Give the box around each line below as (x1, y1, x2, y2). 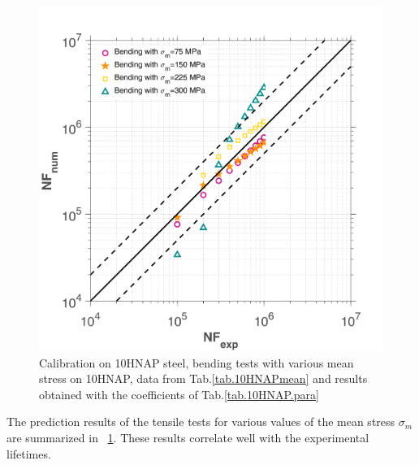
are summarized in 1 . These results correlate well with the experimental (6, 428, 369, 445)
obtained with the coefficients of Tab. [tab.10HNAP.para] (39, 385, 319, 402)
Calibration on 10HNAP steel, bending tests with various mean (39, 354, 354, 371)
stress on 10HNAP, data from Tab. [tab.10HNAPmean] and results (39, 370, 368, 387)
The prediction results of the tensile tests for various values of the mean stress (6, 413, 395, 430)
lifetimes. (6, 445, 51, 462)
